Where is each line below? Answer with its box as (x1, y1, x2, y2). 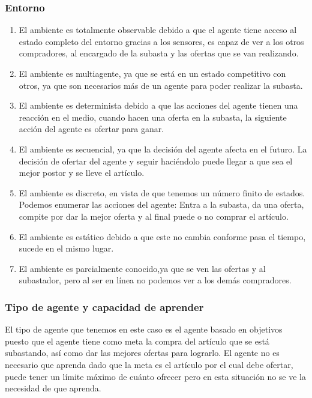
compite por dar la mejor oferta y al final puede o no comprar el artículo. (19, 210, 289, 222)
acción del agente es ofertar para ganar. (19, 122, 164, 135)
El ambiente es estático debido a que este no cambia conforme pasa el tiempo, (19, 230, 306, 243)
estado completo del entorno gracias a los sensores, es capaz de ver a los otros (19, 35, 304, 47)
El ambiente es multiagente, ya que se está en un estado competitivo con (19, 67, 286, 79)
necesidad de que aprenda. (5, 382, 101, 394)
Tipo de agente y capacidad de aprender (5, 299, 204, 314)
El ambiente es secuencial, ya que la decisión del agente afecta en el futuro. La (19, 142, 307, 155)
